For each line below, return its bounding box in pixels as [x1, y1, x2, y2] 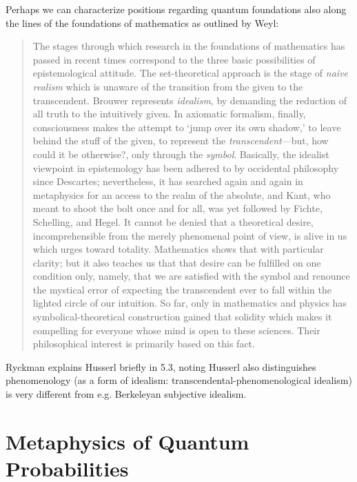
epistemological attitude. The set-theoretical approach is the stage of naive [32, 66, 349, 80]
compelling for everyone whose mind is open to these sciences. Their [32, 322, 320, 337]
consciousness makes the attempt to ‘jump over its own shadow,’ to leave [32, 119, 341, 134]
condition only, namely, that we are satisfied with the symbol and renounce [32, 269, 350, 283]
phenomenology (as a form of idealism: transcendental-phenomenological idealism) [6, 373, 352, 387]
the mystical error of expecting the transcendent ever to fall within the [32, 282, 331, 296]
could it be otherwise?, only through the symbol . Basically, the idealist [32, 146, 329, 161]
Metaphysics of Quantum [6, 427, 249, 455]
